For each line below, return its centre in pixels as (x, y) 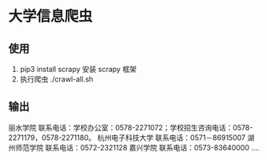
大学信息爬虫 (51, 16)
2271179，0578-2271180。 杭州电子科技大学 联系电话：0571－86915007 (127, 138)
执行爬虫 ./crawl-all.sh (56, 79)
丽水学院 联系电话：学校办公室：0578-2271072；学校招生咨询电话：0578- (131, 127)
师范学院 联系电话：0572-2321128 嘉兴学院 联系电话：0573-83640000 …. (137, 147)
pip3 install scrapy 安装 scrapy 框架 (78, 69)
